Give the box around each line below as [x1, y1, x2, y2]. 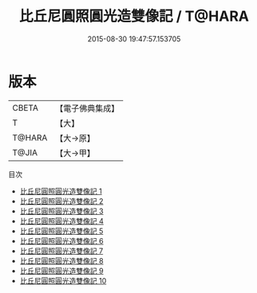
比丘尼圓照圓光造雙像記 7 [19, 246, 104, 256]
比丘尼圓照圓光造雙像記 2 [19, 196, 104, 205]
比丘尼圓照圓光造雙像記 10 [19, 275, 107, 285]
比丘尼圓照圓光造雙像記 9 [19, 266, 104, 275]
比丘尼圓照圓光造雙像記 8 [19, 256, 104, 265]
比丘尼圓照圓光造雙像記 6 [19, 236, 104, 245]
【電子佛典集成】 [55, 103, 120, 114]
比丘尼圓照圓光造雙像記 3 [19, 206, 104, 216]
